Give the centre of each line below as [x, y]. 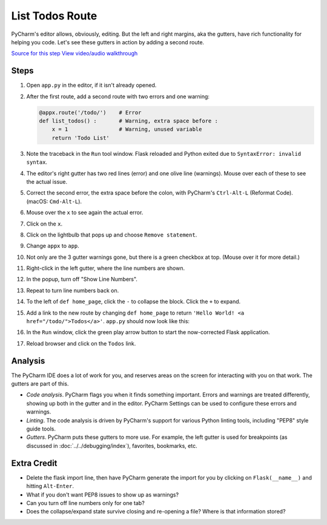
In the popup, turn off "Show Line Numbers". [82, 279]
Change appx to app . [53, 246]
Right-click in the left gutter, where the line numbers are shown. [106, 268]
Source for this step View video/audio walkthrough [74, 53]
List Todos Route [54, 16]
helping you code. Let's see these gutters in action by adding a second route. [108, 42]
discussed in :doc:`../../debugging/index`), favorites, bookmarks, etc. [112, 446]
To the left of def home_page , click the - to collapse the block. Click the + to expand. [134, 302]
